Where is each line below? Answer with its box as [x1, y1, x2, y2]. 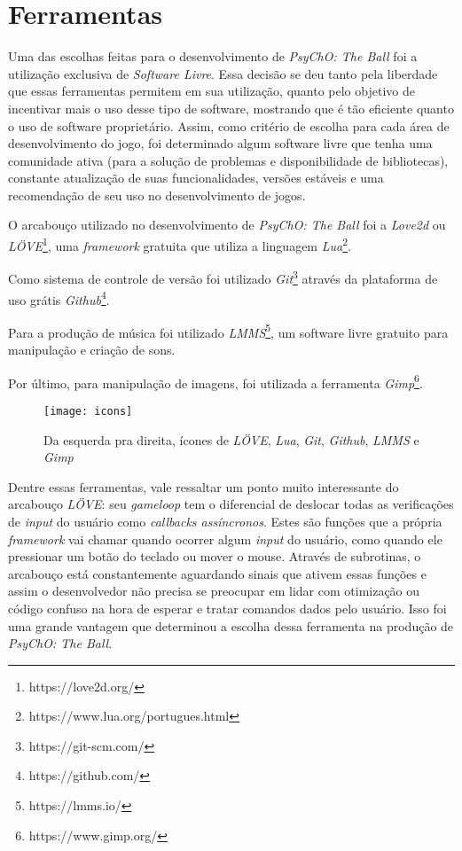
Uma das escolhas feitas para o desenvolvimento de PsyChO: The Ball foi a [8, 47, 418, 66]
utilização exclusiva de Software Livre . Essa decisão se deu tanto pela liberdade [8, 64, 438, 82]
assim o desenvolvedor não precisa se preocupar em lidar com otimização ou [8, 582, 420, 600]
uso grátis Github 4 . [8, 287, 110, 308]
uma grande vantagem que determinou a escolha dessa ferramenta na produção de [8, 616, 454, 635]
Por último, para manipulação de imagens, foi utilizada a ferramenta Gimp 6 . [8, 371, 423, 392]
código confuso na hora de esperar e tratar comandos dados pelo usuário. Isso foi [8, 598, 447, 617]
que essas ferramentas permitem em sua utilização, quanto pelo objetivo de [8, 82, 415, 100]
